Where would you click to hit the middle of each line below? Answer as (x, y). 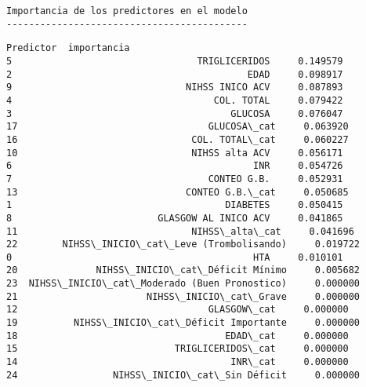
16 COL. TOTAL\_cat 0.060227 (178, 139)
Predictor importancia (68, 48)
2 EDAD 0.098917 (175, 74)
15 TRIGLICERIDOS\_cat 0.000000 (178, 349)
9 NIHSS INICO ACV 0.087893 (175, 88)
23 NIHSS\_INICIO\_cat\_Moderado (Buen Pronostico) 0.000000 (183, 284)
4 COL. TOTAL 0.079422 (175, 100)
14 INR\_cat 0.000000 (178, 362)
